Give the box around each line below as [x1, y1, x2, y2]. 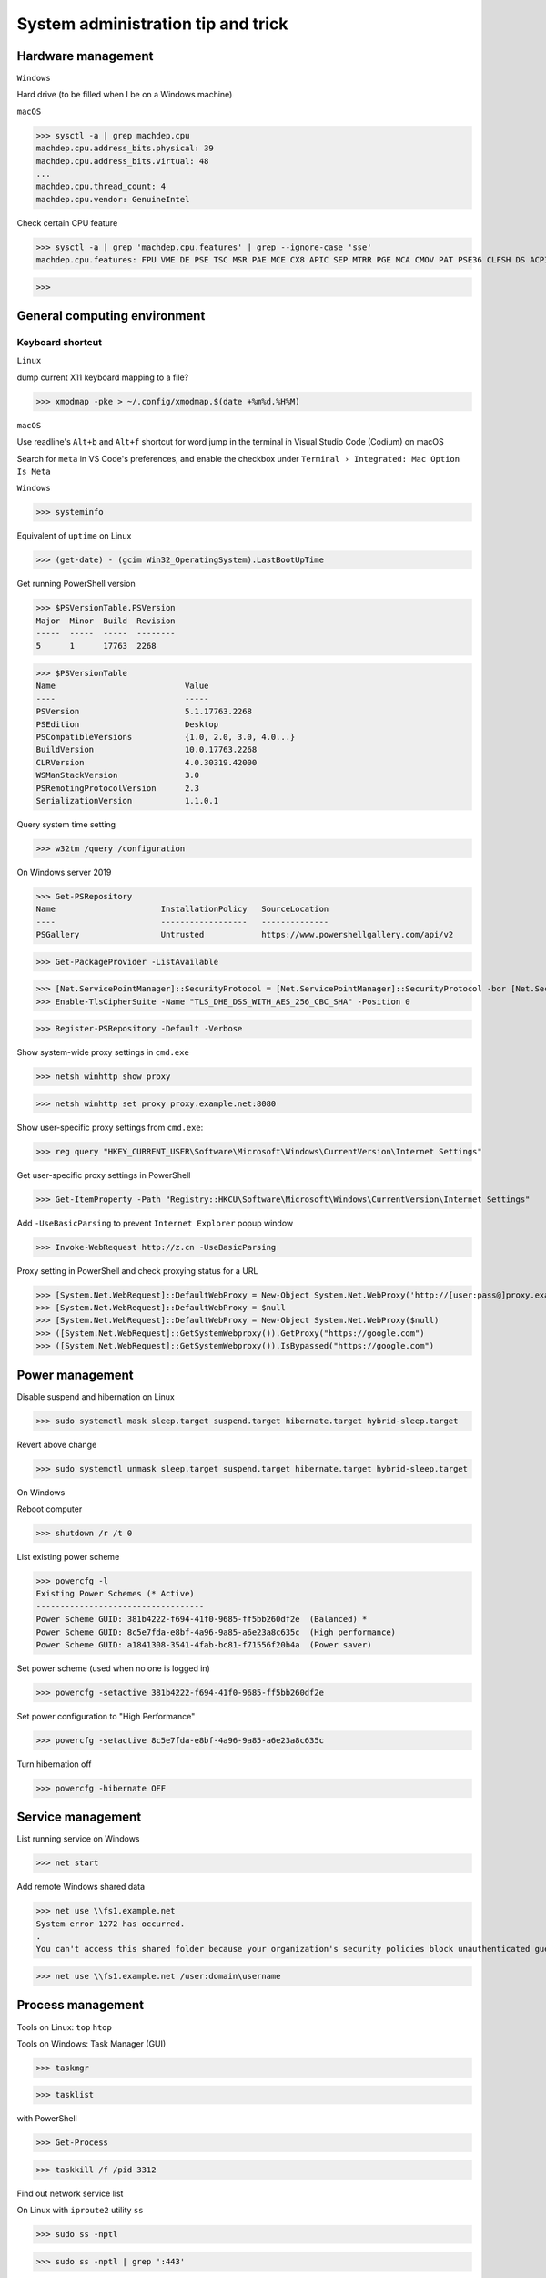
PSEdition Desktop [35, 719, 218, 729]
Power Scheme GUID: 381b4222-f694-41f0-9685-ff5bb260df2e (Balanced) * [35, 1614, 368, 1625]
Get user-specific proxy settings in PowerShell [16, 1169, 191, 1180]
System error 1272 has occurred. [35, 1918, 186, 1929]
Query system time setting [16, 818, 116, 829]
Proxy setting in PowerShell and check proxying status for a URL [16, 1265, 258, 1276]
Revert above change [16, 1439, 97, 1450]
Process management [16, 1997, 145, 2013]
